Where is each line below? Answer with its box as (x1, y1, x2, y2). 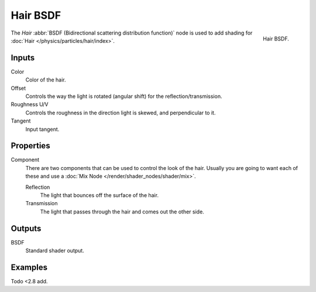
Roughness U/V (11, 101, 49, 108)
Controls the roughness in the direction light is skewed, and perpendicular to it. (25, 109, 216, 116)
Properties (11, 141, 50, 151)
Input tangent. (25, 125, 60, 133)
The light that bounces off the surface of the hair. (40, 192, 159, 199)
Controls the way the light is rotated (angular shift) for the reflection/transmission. (25, 93, 222, 100)
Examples (11, 262, 48, 272)
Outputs (11, 223, 42, 233)
